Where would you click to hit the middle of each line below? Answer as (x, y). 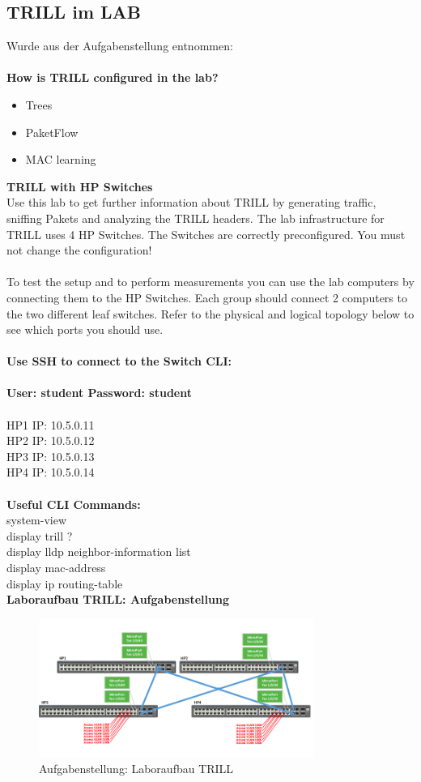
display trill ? (40, 535)
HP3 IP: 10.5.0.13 (51, 456)
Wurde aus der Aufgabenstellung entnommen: (120, 46)
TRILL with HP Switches (80, 186)
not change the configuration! (79, 250)
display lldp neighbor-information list (99, 551)
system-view (37, 520)
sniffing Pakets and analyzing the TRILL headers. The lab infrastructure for (196, 218)
